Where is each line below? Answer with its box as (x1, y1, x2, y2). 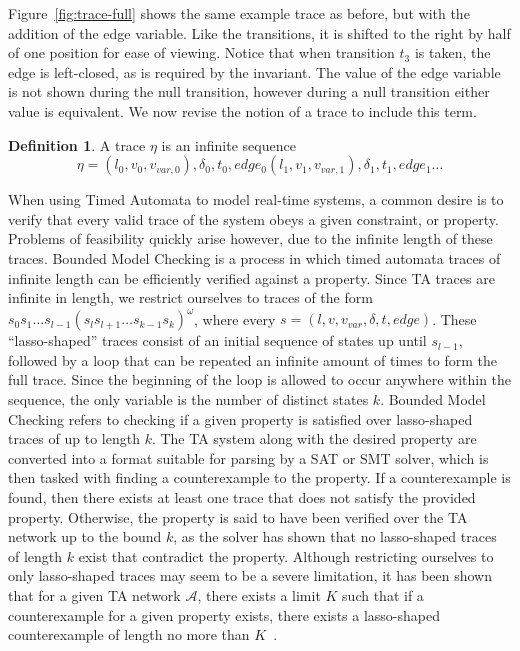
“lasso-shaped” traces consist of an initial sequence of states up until (8, 330, 427, 351)
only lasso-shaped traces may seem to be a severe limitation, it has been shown (8, 565, 493, 586)
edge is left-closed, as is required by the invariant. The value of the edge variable (8, 61, 501, 82)
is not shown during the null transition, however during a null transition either (8, 81, 490, 102)
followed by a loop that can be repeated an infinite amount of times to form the (8, 349, 497, 370)
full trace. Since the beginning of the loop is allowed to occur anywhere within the (8, 369, 512, 390)
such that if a (342, 584, 424, 605)
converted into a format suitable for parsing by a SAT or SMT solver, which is (8, 447, 489, 468)
